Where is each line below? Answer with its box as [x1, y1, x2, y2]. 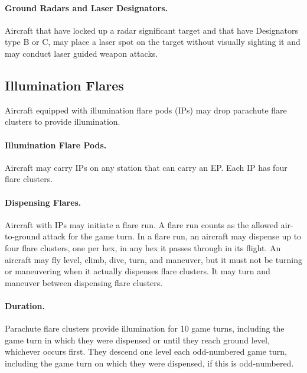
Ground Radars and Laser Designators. [5, 1, 168, 14]
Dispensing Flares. [5, 196, 81, 208]
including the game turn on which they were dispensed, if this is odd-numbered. [5, 356, 294, 369]
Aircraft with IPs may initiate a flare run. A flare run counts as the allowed [5, 218, 279, 231]
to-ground [5, 230, 40, 242]
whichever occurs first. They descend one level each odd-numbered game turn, [5, 345, 287, 358]
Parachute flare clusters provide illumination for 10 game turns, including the [5, 322, 285, 335]
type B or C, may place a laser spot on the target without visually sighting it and [5, 35, 301, 48]
